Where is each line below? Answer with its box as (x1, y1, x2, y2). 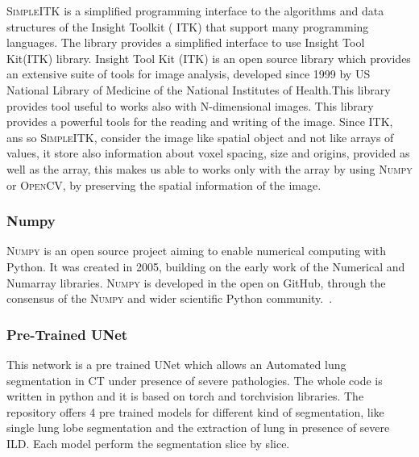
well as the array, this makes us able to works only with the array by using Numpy (6, 160, 413, 177)
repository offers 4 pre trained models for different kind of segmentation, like (6, 403, 384, 420)
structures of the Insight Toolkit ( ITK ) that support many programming (6, 18, 369, 35)
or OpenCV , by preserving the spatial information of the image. (6, 176, 322, 193)
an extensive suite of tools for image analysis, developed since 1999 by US (6, 65, 371, 82)
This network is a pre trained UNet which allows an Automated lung (6, 355, 346, 372)
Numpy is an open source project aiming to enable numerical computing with (6, 242, 387, 259)
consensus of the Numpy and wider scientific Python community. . (6, 290, 333, 307)
